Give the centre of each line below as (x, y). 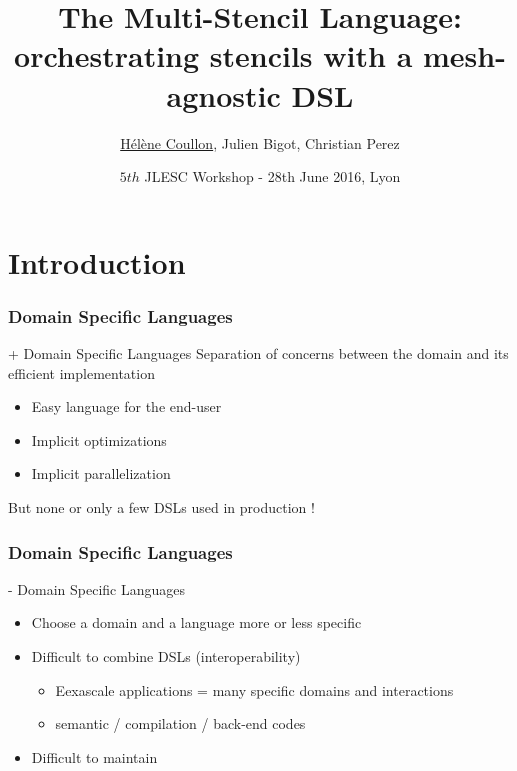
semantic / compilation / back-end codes (180, 723)
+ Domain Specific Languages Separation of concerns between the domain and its (258, 353)
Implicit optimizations (99, 439)
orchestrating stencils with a (213, 55)
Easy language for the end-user (126, 406)
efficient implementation (81, 372)
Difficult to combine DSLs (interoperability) (166, 656)
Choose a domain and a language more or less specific (196, 622)
